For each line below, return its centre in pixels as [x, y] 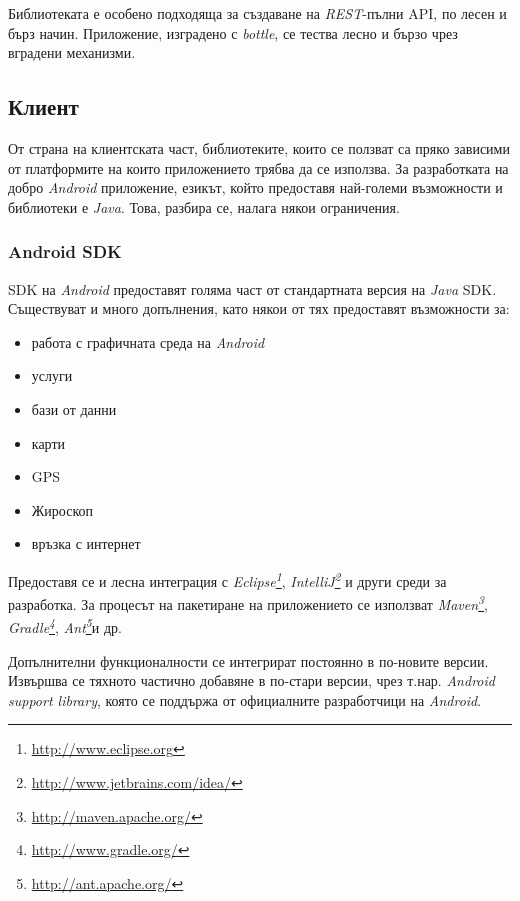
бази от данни [74, 408]
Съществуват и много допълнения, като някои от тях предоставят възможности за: [259, 308]
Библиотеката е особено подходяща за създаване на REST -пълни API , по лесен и [257, 13]
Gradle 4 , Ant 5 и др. [65, 626]
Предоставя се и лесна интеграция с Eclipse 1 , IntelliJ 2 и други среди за [227, 579]
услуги [52, 375]
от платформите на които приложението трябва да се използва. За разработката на [258, 167]
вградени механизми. [72, 52]
